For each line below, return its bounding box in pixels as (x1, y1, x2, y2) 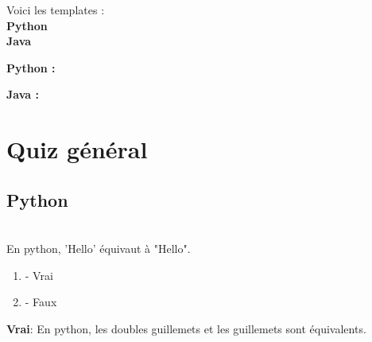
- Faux (25, 293, 57, 310)
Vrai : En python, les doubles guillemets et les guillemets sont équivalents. (6, 320, 366, 336)
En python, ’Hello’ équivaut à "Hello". (6, 240, 191, 257)
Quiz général (6, 133, 148, 165)
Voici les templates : (6, 2, 105, 17)
